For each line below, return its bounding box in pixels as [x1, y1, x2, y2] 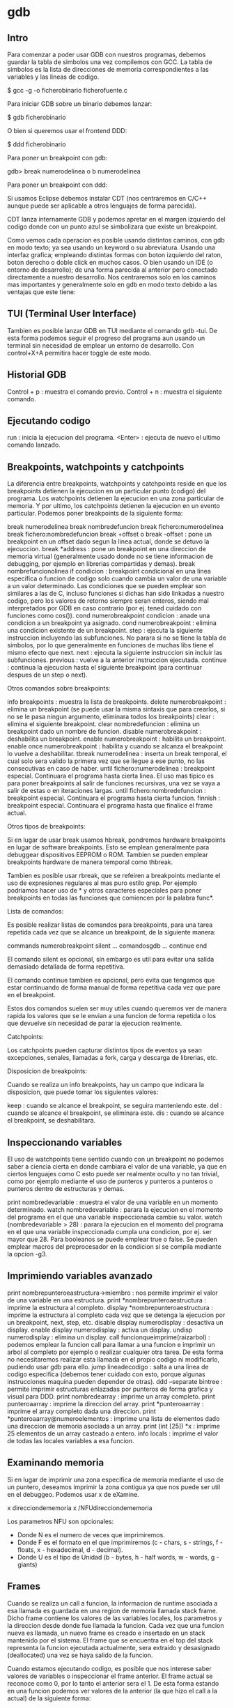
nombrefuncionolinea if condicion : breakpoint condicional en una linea [7, 567, 211, 576]
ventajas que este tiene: [7, 288, 76, 296]
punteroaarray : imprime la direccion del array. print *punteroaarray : [7, 1399, 204, 1408]
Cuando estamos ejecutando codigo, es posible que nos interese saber [7, 1664, 212, 1672]
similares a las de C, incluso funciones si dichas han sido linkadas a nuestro [7, 590, 225, 598]
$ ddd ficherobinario [7, 140, 66, 148]
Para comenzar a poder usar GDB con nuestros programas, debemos [7, 50, 206, 59]
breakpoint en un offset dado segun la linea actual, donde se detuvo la [7, 537, 210, 546]
